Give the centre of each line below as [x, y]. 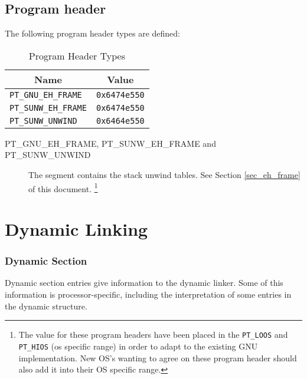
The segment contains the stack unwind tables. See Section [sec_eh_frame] [164, 174]
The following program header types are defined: [92, 33]
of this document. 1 [63, 187]
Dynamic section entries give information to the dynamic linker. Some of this [144, 283]
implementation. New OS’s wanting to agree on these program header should [158, 357]
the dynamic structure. [46, 306]
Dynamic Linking [76, 229]
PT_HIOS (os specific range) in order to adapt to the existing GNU [138, 346]
